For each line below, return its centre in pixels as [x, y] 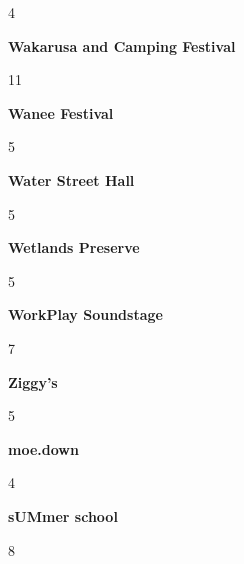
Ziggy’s [33, 381]
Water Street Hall [71, 179]
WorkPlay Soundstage [85, 314]
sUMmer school [63, 515]
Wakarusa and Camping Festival [122, 45]
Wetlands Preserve [74, 247]
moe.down [43, 448]
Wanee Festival [61, 112]
